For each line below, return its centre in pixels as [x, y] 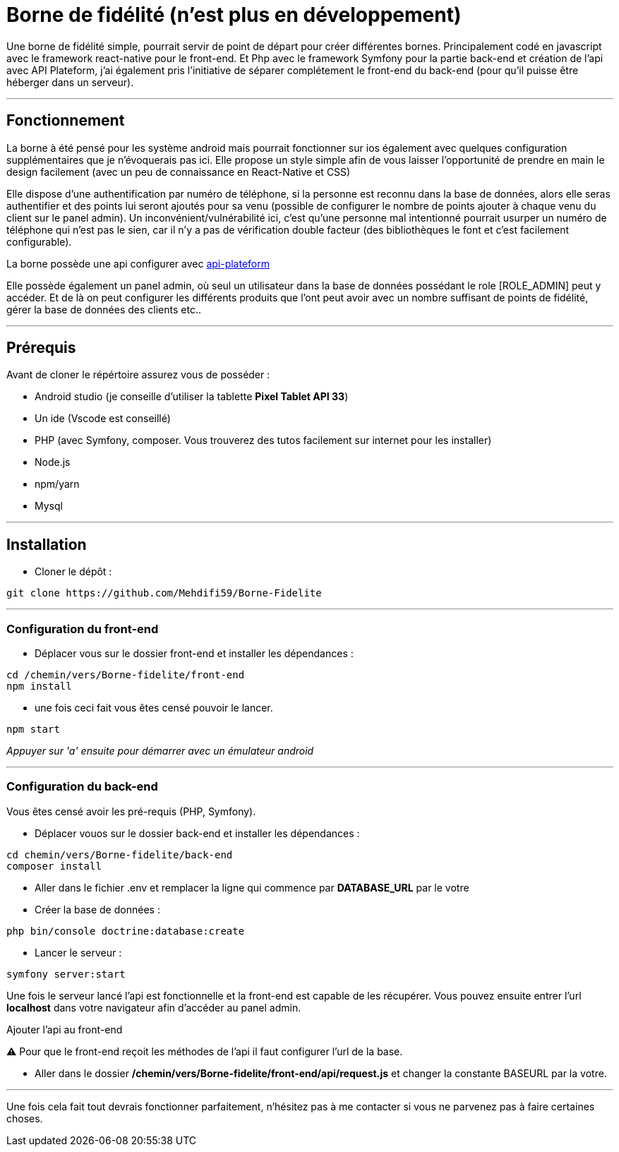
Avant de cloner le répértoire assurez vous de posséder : [138, 375]
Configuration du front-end [83, 629]
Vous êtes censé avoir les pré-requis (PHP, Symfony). [131, 811]
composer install [54, 866]
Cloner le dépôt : [73, 572]
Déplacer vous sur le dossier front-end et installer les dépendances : [194, 654]
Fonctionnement [66, 121]
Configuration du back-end [82, 787]
